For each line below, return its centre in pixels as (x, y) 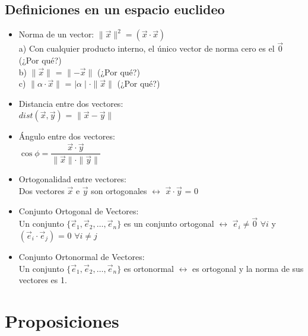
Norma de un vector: (56, 34)
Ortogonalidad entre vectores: (72, 179)
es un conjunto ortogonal (169, 224)
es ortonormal (149, 268)
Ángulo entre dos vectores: (67, 136)
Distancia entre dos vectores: (71, 103)
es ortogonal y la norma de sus (248, 268)
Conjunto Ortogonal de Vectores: (79, 210)
